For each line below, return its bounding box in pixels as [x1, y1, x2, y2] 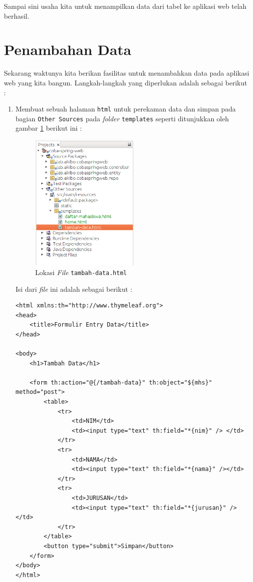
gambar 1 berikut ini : [15, 123, 82, 133]
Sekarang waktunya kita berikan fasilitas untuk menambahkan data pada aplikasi [4, 68, 250, 78]
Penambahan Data [4, 39, 131, 59]
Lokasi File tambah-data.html [35, 267, 127, 277]
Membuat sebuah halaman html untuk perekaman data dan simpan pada [15, 104, 236, 114]
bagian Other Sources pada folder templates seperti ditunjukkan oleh [15, 113, 229, 123]
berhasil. [4, 10, 29, 21]
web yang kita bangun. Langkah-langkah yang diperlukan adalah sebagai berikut [4, 77, 247, 87]
